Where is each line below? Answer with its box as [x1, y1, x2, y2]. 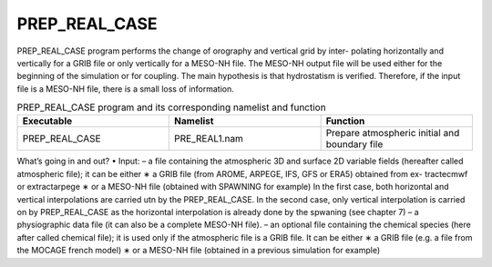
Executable [22, 114, 73, 127]
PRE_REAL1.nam [174, 133, 243, 145]
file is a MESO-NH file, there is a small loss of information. [16, 83, 234, 94]
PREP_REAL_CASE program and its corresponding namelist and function [16, 101, 327, 114]
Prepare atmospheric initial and [325, 127, 460, 140]
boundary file [325, 138, 384, 151]
